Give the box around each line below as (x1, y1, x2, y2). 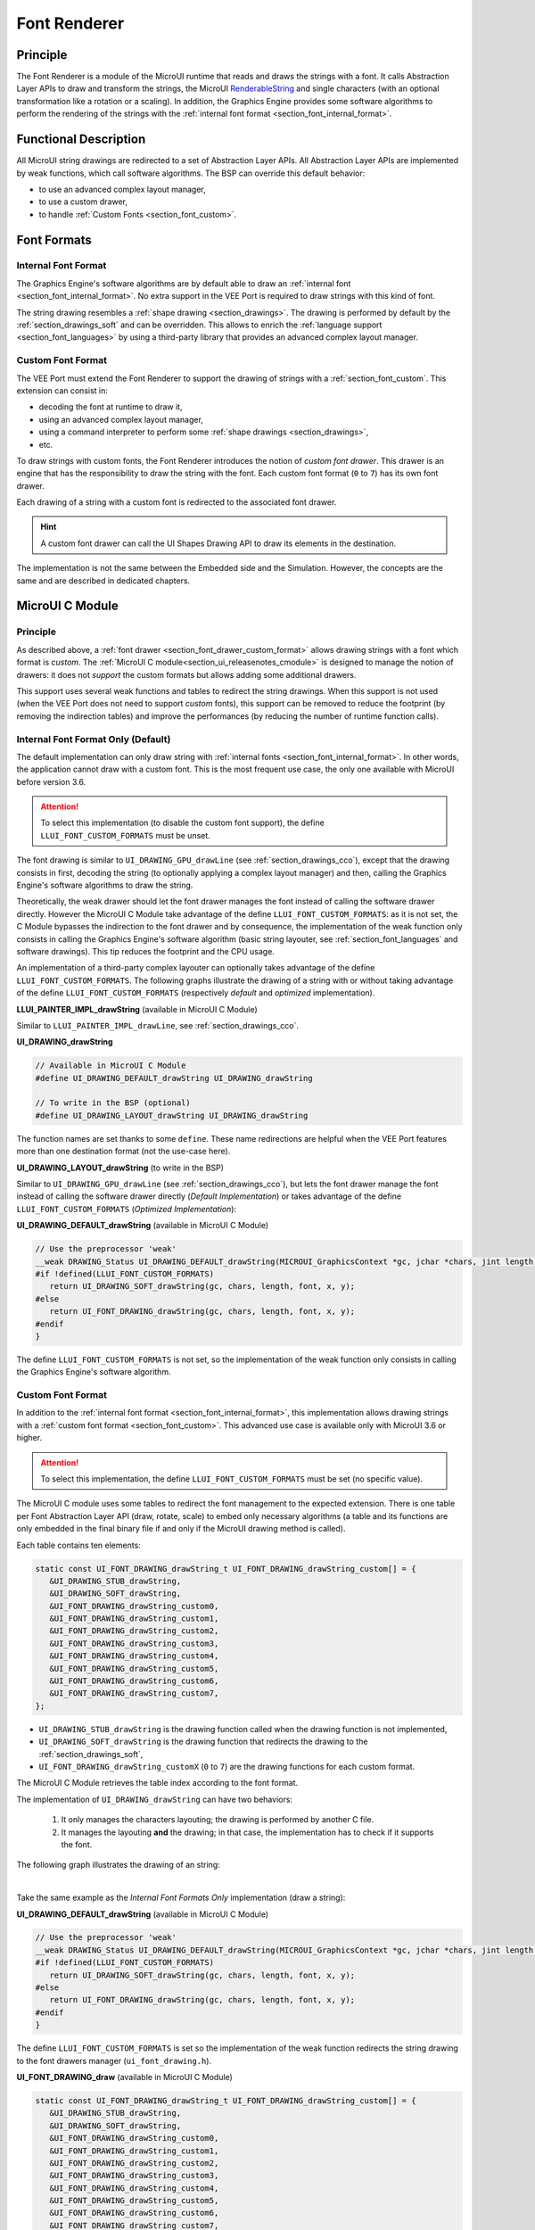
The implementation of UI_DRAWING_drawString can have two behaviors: (16, 1794, 293, 1805)
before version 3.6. (16, 776, 86, 787)
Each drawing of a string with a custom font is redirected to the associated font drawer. (16, 497, 337, 508)
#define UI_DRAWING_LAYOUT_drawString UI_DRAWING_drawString (35, 1111, 309, 1120)
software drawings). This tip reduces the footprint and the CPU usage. (16, 946, 276, 956)
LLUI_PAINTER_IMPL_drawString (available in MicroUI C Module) (16, 1003, 258, 1014)
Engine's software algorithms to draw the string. (16, 880, 193, 891)
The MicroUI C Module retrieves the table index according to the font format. (16, 1778, 299, 1788)
